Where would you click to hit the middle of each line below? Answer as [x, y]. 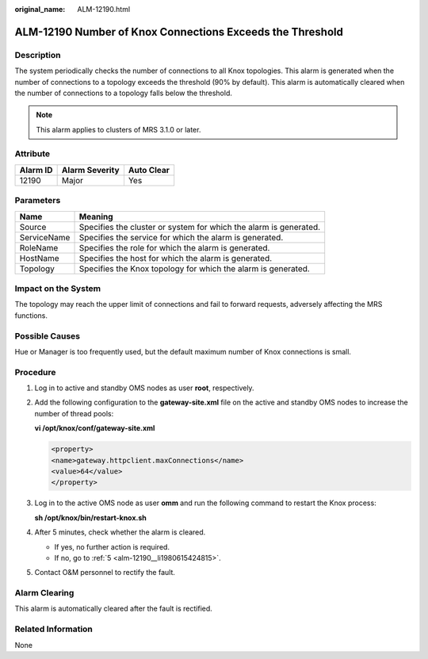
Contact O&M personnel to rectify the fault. [105, 573]
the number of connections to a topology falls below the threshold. [124, 93]
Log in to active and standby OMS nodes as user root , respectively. [144, 388]
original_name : [40, 9]
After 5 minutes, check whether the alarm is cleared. [120, 532]
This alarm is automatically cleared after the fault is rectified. [114, 609]
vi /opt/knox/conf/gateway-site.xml [95, 428]
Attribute [32, 154]
